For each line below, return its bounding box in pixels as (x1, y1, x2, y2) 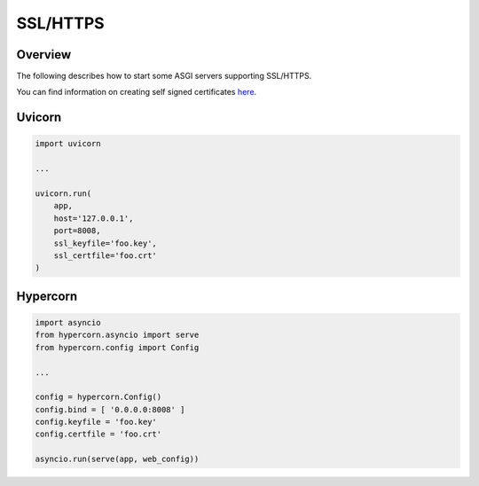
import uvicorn (35, 138, 101, 149)
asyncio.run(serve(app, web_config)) (35, 454, 200, 465)
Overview (16, 47, 72, 62)
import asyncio (35, 317, 101, 327)
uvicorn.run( (35, 189, 92, 199)
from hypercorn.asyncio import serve (35, 330, 200, 341)
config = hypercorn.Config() (35, 392, 162, 403)
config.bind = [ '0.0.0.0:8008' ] (35, 404, 185, 414)
